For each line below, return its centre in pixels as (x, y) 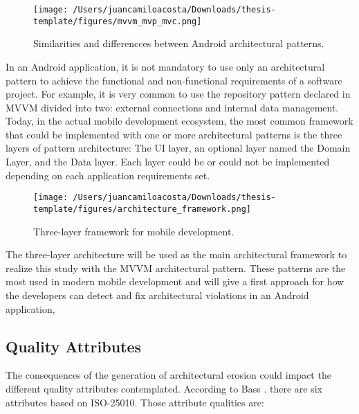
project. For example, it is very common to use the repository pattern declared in (178, 94)
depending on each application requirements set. (108, 175)
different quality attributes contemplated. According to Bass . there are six (164, 388)
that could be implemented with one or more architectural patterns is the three (174, 134)
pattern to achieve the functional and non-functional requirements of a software (174, 80)
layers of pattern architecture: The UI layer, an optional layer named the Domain (178, 148)
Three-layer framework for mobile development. (134, 231)
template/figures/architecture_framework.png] (142, 209)
